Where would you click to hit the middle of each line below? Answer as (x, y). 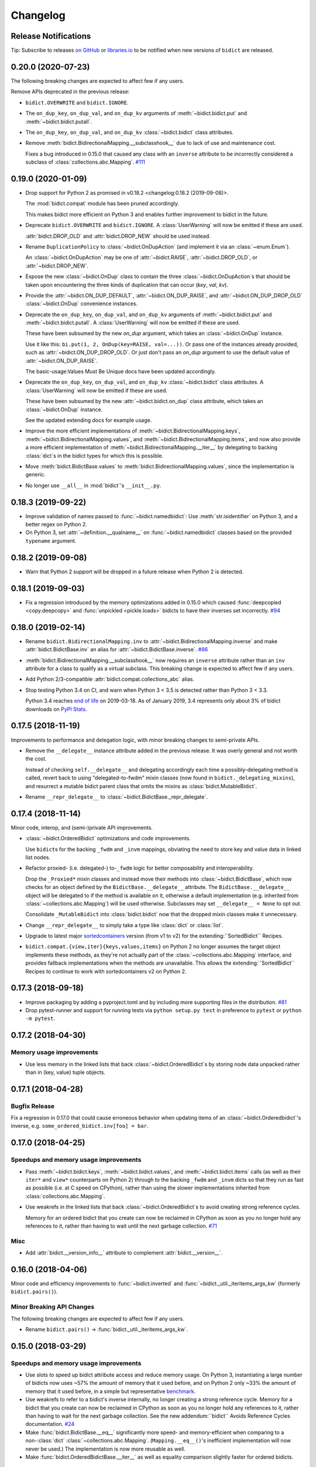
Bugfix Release (33, 1106)
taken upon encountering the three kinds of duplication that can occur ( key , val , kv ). (127, 285)
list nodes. (38, 857)
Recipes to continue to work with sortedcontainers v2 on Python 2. (106, 971)
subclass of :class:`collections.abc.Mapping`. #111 (85, 162)
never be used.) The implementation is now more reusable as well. (105, 1449)
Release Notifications (51, 36)
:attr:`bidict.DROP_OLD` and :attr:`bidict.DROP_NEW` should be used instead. (118, 236)
